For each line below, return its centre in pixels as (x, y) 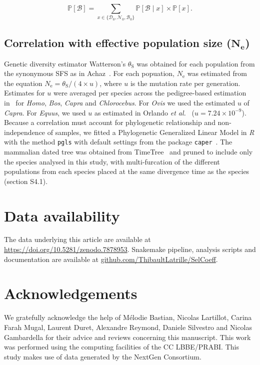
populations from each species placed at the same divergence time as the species (127, 171)
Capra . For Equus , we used (45, 112)
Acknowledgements (71, 293)
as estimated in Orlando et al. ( (144, 112)
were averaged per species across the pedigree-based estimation (150, 93)
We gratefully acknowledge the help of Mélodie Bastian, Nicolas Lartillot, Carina (128, 317)
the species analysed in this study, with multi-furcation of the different (112, 161)
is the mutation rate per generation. (185, 83)
